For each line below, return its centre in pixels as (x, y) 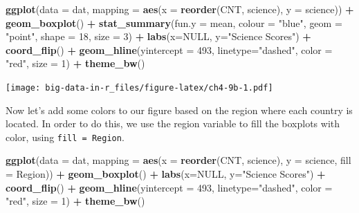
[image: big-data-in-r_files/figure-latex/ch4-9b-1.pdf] (139, 87)
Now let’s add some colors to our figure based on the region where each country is (179, 110)
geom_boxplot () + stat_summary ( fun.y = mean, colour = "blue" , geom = (174, 22)
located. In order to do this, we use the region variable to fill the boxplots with (173, 123)
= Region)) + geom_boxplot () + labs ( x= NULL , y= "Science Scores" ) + (166, 174)
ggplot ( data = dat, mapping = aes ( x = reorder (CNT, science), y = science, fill (178, 160)
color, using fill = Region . (65, 137)
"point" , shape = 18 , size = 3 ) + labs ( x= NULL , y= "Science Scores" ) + (158, 36)
